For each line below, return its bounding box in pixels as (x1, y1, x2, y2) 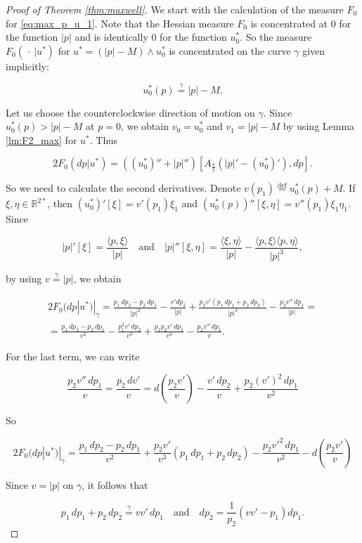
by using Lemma (283, 119, 355, 133)
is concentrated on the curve (169, 43, 291, 58)
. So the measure (240, 30, 312, 44)
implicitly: (6, 58, 49, 73)
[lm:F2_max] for (6, 132, 77, 147)
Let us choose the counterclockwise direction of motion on (6, 105, 255, 119)
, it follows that (82, 477, 148, 492)
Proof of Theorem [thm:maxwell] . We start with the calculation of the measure (6, 2, 344, 16)
